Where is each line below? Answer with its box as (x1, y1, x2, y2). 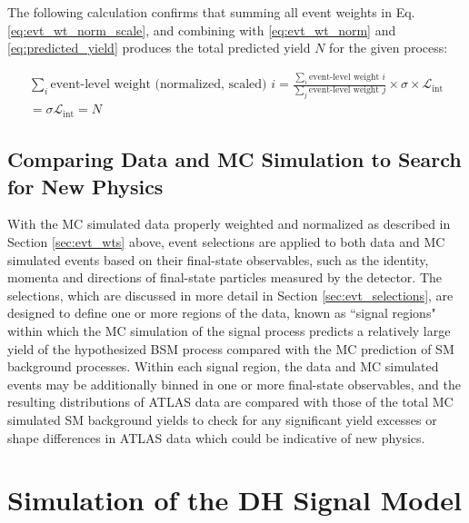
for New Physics (7, 172, 164, 200)
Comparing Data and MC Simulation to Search (7, 145, 462, 173)
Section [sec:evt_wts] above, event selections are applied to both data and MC (7, 232, 445, 252)
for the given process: (329, 38, 448, 57)
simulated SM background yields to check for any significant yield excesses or (7, 410, 437, 429)
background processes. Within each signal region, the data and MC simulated (7, 357, 439, 376)
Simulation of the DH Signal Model (7, 481, 462, 518)
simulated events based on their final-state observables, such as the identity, (7, 250, 429, 269)
